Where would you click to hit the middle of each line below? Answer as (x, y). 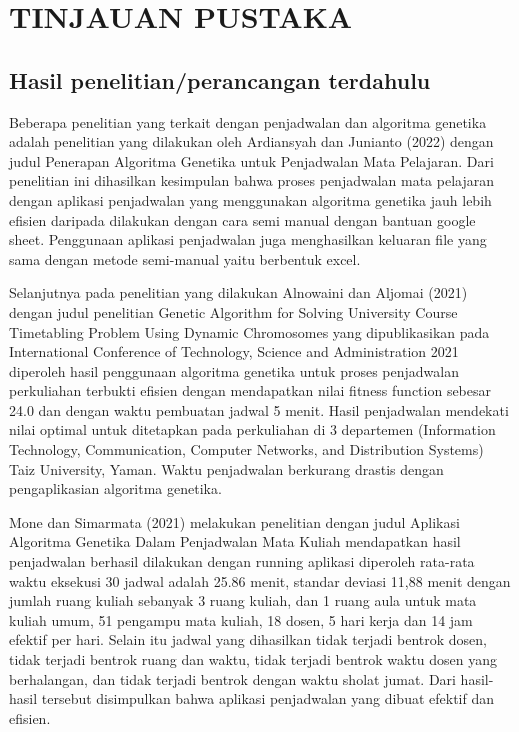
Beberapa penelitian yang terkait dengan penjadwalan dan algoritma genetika (248, 121)
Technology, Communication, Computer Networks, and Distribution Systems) (246, 449)
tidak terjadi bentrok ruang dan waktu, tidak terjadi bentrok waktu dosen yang (253, 659)
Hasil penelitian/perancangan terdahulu (220, 79)
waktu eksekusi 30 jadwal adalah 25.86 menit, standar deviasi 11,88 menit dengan (260, 580)
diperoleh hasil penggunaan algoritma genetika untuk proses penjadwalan (234, 370)
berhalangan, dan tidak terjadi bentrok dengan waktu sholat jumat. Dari (232, 678)
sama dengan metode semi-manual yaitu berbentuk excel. (185, 258)
